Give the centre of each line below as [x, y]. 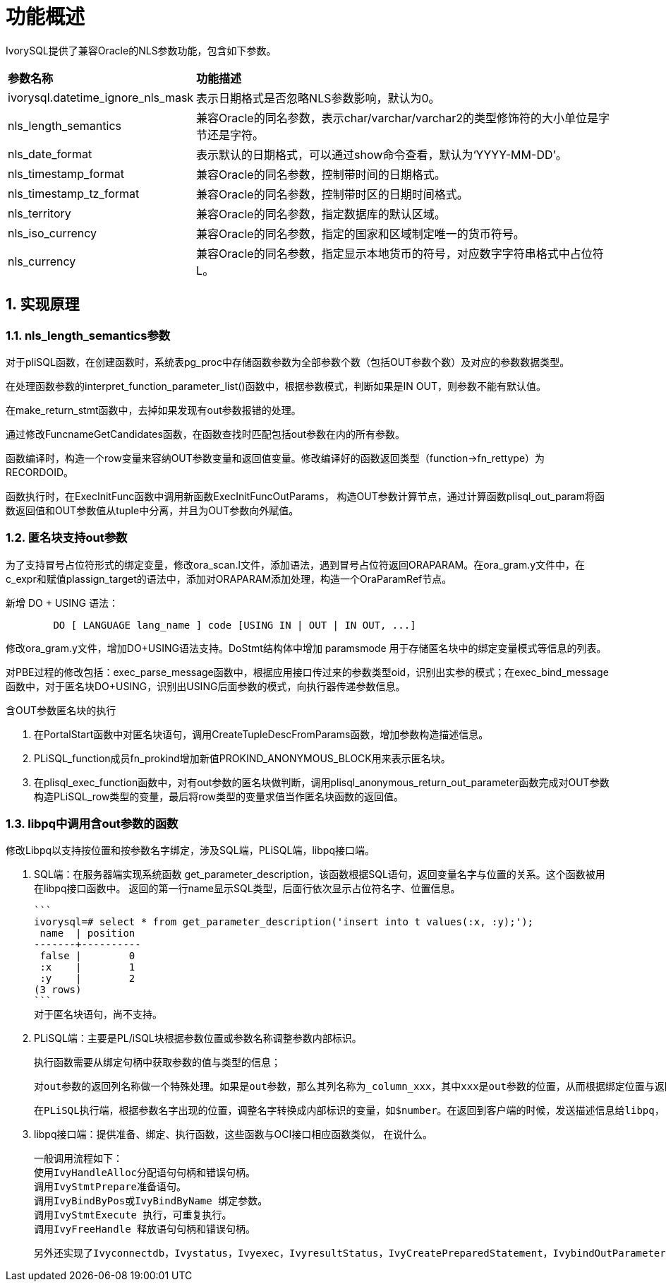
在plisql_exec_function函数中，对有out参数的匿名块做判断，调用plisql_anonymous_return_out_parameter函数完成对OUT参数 [322, 782]
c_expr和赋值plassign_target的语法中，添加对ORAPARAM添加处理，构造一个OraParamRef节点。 [229, 579]
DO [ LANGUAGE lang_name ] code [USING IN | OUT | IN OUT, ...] [235, 625]
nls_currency [42, 261]
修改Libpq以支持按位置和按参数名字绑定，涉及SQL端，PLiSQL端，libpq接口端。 [190, 850]
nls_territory [40, 213]
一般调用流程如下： [78, 1159]
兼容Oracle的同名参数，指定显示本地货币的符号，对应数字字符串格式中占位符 [400, 253]
